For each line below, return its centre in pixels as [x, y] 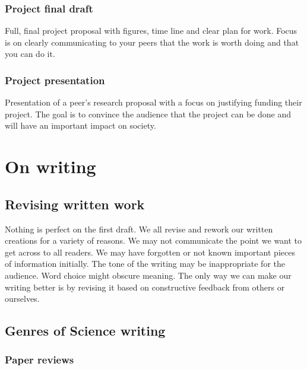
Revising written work [75, 204]
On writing [50, 166]
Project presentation [55, 80]
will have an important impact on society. [80, 125]
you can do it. [30, 54]
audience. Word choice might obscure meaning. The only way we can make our [148, 275]
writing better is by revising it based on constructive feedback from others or [145, 287]
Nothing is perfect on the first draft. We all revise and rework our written [139, 229]
